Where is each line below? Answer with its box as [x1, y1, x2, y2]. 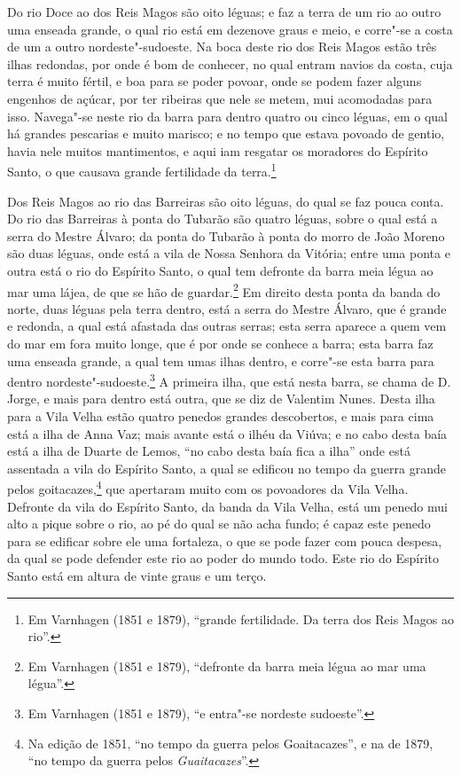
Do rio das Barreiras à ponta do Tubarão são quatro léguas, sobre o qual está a [7, 209, 438, 228]
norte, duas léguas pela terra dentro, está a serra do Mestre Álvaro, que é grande [7, 299, 447, 317]
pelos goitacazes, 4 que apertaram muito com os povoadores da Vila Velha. [7, 477, 409, 498]
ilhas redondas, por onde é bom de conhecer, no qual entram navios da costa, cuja [7, 54, 453, 73]
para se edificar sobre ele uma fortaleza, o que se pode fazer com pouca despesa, [7, 531, 442, 550]
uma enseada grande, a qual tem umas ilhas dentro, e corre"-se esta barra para [7, 351, 434, 370]
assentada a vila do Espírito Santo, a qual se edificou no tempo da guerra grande [7, 458, 446, 477]
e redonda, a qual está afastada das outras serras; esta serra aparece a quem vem [7, 317, 447, 335]
